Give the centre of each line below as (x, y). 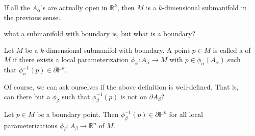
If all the (17, 7)
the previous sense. (32, 17)
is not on (134, 96)
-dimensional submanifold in (204, 7)
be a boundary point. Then (78, 114)
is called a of (232, 50)
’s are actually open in (74, 7)
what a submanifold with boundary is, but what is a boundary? (100, 34)
